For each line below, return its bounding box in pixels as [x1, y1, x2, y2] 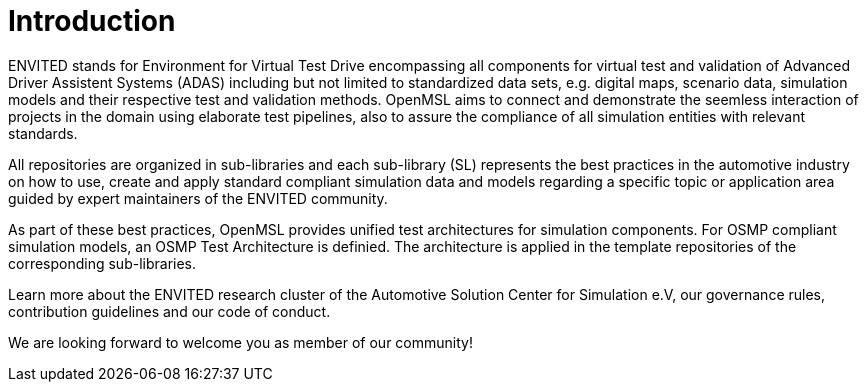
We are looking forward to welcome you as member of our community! [8, 333, 473, 351]
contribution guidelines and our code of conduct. [8, 302, 331, 320]
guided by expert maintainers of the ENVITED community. [8, 189, 388, 207]
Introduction [8, 4, 176, 38]
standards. [8, 124, 78, 142]
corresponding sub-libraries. [8, 254, 197, 272]
